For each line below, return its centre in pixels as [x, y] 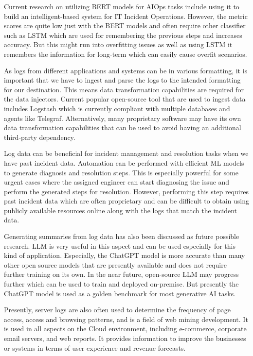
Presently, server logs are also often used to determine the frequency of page [117, 310]
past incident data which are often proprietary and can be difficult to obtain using [126, 201]
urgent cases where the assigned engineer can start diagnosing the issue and [117, 182]
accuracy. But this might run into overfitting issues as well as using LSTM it [118, 44]
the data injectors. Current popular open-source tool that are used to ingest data [125, 99]
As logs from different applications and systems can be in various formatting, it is [126, 70]
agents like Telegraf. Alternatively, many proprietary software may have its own [123, 118]
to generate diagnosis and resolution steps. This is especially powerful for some [121, 172]
